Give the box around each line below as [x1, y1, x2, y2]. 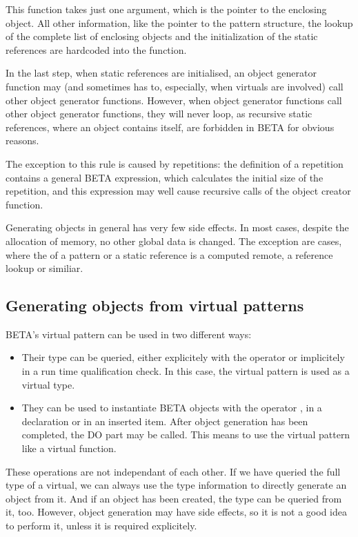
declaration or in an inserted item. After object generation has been [21, 413, 308, 428]
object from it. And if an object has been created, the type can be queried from [6, 491, 342, 505]
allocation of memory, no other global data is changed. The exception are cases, [6, 233, 342, 248]
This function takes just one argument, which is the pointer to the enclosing [6, 2, 327, 16]
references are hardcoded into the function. [6, 42, 187, 57]
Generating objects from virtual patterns [6, 295, 304, 316]
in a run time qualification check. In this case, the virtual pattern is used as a [21, 364, 350, 378]
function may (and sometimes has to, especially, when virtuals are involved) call [6, 79, 344, 93]
